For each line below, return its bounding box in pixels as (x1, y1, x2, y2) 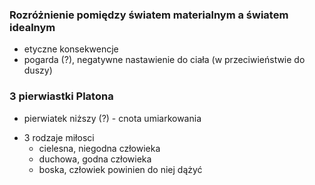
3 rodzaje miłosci (23, 131, 95, 143)
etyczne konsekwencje (23, 43, 119, 55)
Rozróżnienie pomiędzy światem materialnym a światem (9, 8, 289, 22)
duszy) (23, 64, 53, 77)
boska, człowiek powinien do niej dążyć (38, 163, 203, 175)
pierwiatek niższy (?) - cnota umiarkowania (23, 112, 202, 124)
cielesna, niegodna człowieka (38, 142, 161, 154)
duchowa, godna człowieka (38, 153, 152, 165)
